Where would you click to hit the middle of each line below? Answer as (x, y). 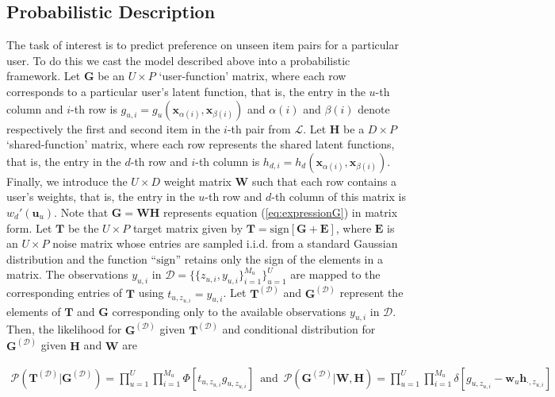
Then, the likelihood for (64, 329)
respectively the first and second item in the (113, 128)
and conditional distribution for (299, 329)
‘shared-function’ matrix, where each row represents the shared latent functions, (201, 144)
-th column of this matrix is (339, 197)
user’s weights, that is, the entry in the (101, 197)
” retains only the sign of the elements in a (279, 258)
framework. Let (44, 76)
